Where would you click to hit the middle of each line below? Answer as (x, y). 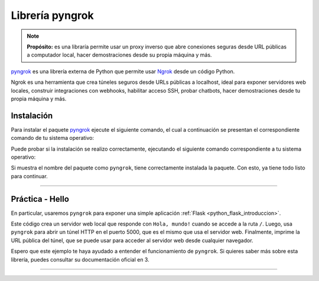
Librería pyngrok (52, 15)
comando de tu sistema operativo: (53, 138)
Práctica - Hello (40, 199)
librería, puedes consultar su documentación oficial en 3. (80, 259)
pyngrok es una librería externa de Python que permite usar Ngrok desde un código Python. (123, 71)
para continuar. (30, 176)
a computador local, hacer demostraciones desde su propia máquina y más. (119, 55)
